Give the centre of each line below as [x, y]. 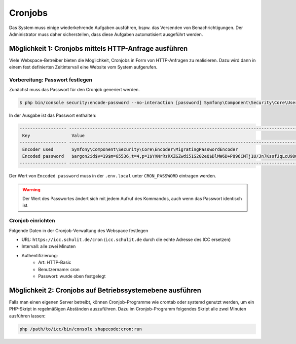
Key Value [54, 135]
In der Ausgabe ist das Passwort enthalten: [53, 115]
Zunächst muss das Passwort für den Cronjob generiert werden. [74, 90]
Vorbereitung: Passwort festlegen [51, 80]
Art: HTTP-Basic [55, 262]
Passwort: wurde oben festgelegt [72, 276]
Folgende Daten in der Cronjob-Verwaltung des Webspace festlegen [79, 230]
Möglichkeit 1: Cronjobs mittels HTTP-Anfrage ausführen [98, 49]
